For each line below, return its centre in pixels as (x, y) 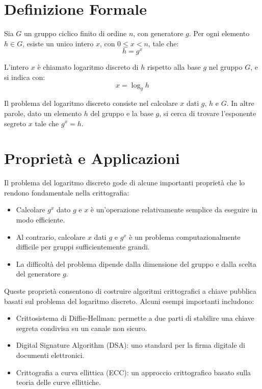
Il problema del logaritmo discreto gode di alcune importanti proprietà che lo (125, 183)
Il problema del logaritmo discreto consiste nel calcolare (91, 103)
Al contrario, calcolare (51, 237)
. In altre (240, 103)
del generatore (38, 274)
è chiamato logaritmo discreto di (88, 67)
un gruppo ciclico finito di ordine (75, 33)
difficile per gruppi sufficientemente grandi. (83, 247)
